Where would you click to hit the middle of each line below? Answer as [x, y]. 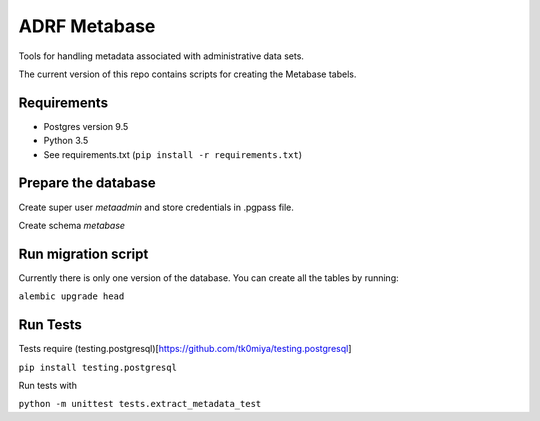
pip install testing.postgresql [97, 367]
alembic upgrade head [71, 296]
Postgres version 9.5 [86, 126]
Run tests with [47, 385]
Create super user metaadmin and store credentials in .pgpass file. [156, 207]
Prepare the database [87, 183]
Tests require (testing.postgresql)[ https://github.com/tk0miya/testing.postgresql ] [185, 349]
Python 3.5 [66, 141]
